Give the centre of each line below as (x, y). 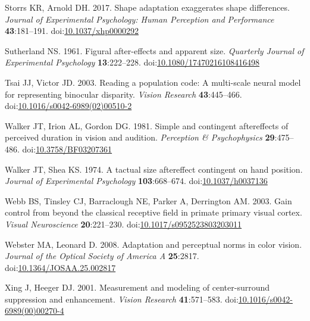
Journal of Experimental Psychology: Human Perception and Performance (140, 19)
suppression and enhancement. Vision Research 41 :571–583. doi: (122, 299)
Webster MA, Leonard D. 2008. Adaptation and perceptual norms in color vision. (154, 244)
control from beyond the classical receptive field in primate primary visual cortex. (154, 212)
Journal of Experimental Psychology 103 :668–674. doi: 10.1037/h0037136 (136, 181)
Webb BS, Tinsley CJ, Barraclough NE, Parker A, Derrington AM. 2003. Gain (148, 200)
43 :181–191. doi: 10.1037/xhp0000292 (72, 31)
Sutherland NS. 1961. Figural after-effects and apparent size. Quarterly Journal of (154, 50)
